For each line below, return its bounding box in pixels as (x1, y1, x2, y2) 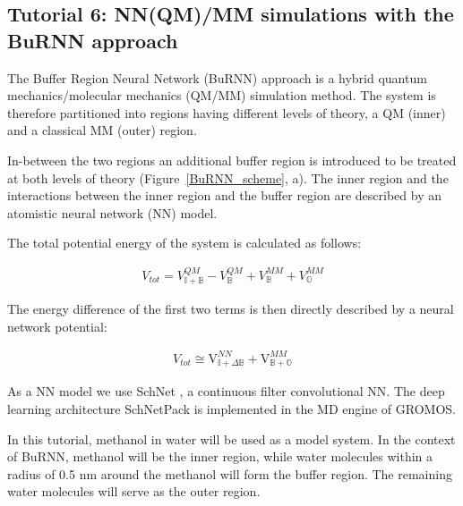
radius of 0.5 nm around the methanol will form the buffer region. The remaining (7, 464, 452, 483)
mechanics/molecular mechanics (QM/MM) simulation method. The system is (7, 86, 436, 105)
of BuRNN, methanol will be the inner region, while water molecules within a (7, 447, 433, 466)
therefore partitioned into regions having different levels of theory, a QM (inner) (7, 103, 446, 122)
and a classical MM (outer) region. (7, 121, 197, 139)
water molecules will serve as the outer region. (7, 482, 261, 501)
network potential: (7, 316, 107, 335)
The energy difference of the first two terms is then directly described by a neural (7, 299, 454, 318)
